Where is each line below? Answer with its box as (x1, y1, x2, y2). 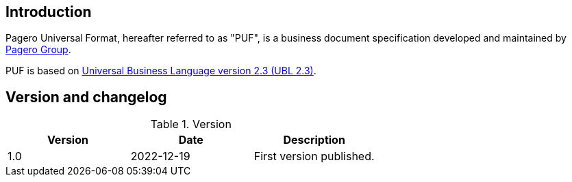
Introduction (5, 3, 92, 20)
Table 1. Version (150, 117, 232, 132)
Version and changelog (5, 88, 167, 106)
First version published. (253, 149, 375, 164)
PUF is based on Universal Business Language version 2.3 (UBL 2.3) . (5, 65, 316, 77)
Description (283, 133, 345, 147)
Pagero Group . (5, 44, 71, 56)
